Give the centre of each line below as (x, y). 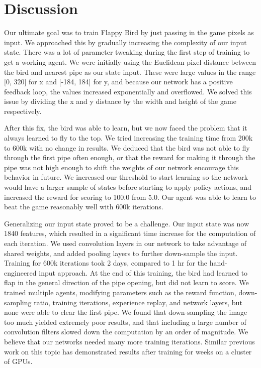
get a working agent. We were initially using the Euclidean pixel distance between (130, 62)
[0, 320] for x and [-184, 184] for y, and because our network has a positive (118, 82)
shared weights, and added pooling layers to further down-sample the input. (121, 253)
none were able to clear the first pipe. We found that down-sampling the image (126, 312)
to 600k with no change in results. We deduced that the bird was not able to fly (127, 147)
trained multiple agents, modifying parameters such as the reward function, (120, 292)
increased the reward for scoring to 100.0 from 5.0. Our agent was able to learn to (130, 197)
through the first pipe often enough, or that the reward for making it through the (130, 157)
